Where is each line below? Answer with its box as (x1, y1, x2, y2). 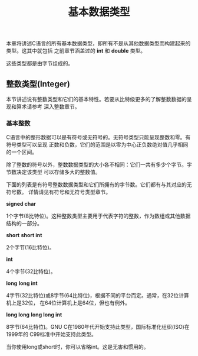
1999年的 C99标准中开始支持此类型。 (6, 331, 97, 338)
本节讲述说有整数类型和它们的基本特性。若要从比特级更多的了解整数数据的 (6, 96, 187, 102)
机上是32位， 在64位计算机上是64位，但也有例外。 (6, 299, 131, 306)
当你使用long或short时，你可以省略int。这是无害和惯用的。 (6, 344, 149, 351)
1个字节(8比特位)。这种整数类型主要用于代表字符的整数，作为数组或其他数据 (6, 212, 191, 219)
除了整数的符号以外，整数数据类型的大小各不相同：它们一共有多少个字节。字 (6, 161, 192, 169)
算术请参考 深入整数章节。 (16, 103, 80, 110)
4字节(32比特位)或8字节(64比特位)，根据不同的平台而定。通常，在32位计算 (6, 292, 190, 299)
